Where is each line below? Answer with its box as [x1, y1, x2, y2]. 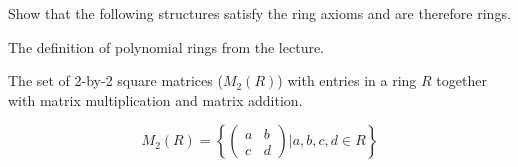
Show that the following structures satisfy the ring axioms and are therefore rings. [8, 3, 511, 23]
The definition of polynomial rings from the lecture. [8, 36, 325, 57]
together [436, 70, 487, 91]
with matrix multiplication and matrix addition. [8, 89, 303, 110]
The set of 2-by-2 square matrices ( [8, 70, 223, 91]
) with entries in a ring [277, 70, 417, 91]
